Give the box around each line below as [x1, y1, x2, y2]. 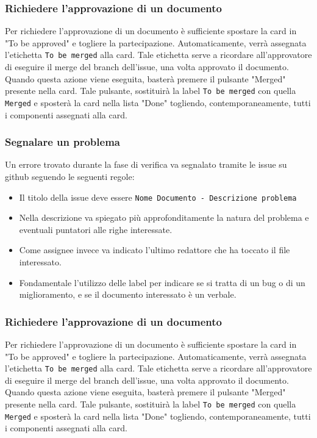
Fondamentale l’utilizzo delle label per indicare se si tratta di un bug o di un [19, 276, 305, 289]
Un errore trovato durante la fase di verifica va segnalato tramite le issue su [5, 158, 287, 171]
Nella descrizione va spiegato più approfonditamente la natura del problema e [19, 211, 309, 224]
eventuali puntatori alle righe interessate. [19, 223, 173, 235]
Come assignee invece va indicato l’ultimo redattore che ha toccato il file [19, 243, 290, 256]
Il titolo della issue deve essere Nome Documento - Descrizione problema [19, 190, 297, 203]
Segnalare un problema [5, 134, 120, 149]
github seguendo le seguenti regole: [5, 170, 135, 182]
